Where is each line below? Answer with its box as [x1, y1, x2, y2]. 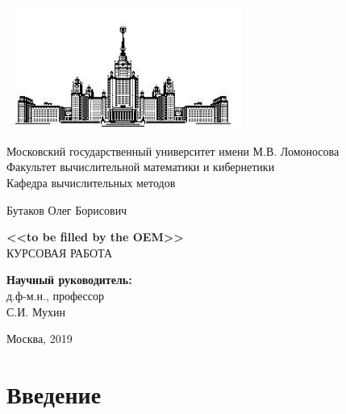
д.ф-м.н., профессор [6, 286, 104, 303]
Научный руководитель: [6, 271, 132, 288]
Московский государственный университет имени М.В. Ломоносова [6, 142, 340, 159]
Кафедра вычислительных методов [6, 174, 176, 190]
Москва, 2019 [6, 330, 73, 347]
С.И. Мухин [6, 303, 65, 320]
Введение [6, 377, 102, 410]
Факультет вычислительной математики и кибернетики [6, 158, 275, 175]
